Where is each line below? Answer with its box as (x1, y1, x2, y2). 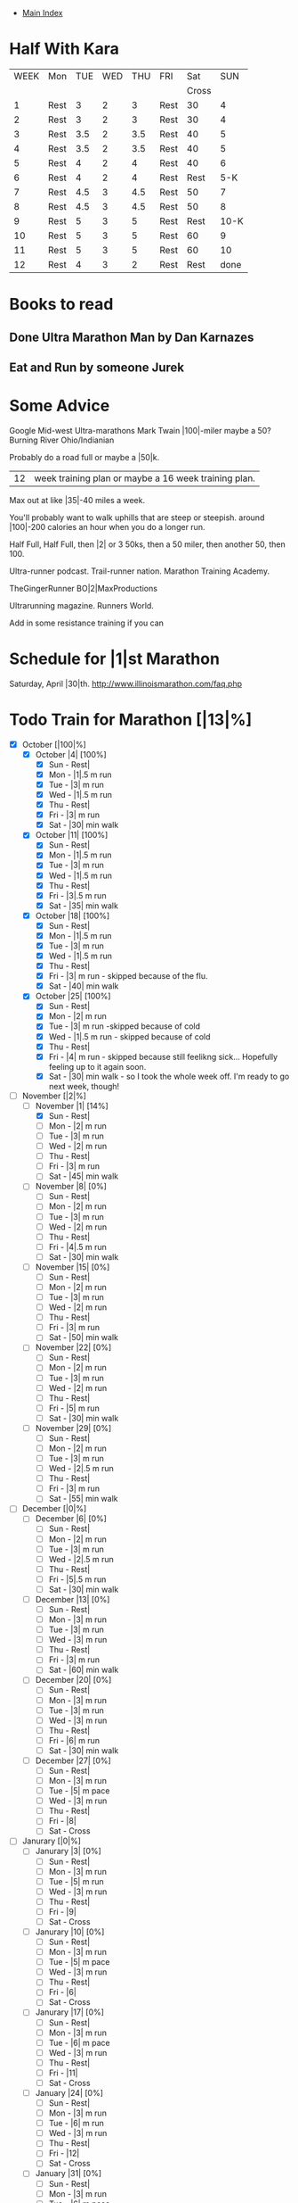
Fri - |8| (48, 1816, 77, 1826)
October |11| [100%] (35, 830, 109, 841)
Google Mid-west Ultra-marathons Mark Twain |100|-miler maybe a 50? (9, 425, 271, 435)
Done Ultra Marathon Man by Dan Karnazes (9, 329, 254, 344)
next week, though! (48, 1081, 120, 1091)
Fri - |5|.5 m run (48, 1574, 107, 1585)
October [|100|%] (21, 739, 86, 750)
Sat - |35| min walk (48, 900, 118, 911)
